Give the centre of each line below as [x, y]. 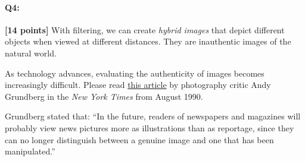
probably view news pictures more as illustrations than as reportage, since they [150, 127]
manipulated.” [30, 151]
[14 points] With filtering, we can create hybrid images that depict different [145, 29]
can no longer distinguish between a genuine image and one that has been [139, 139]
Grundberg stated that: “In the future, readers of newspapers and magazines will [153, 116]
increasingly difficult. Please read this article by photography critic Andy [138, 85]
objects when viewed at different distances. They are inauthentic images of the [148, 41]
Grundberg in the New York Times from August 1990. [104, 96]
